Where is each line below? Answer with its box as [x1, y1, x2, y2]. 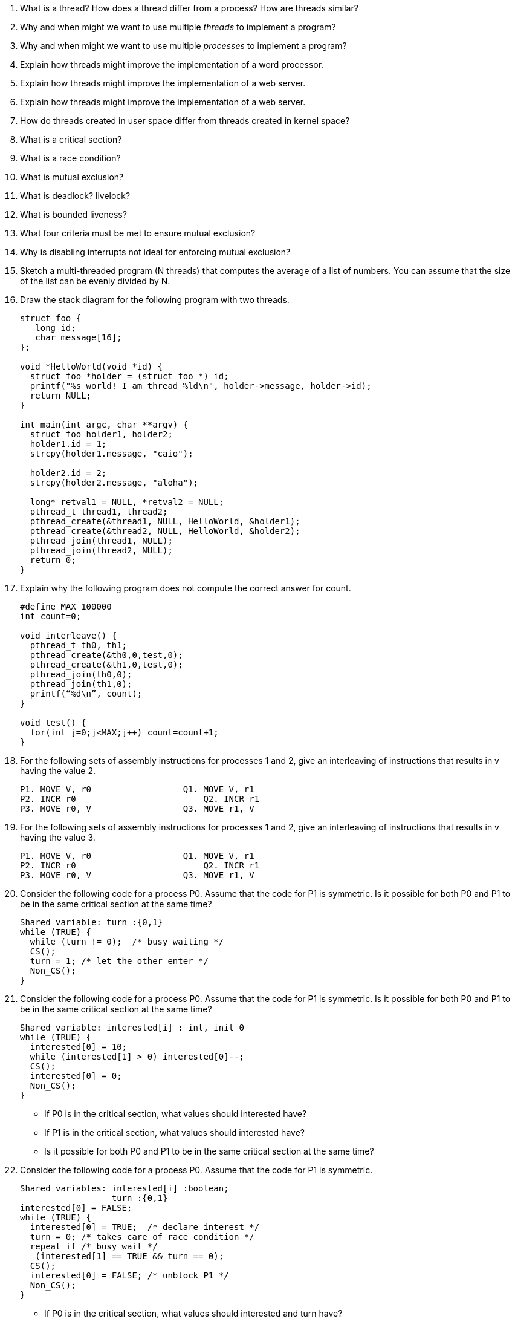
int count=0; [20, 611, 82, 621]
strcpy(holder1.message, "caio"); [30, 449, 193, 458]
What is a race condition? [20, 153, 121, 163]
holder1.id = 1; [30, 439, 107, 449]
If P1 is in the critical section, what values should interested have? [44, 1127, 305, 1138]
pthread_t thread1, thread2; [30, 507, 168, 516]
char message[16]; [35, 333, 122, 342]
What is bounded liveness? [20, 209, 127, 220]
